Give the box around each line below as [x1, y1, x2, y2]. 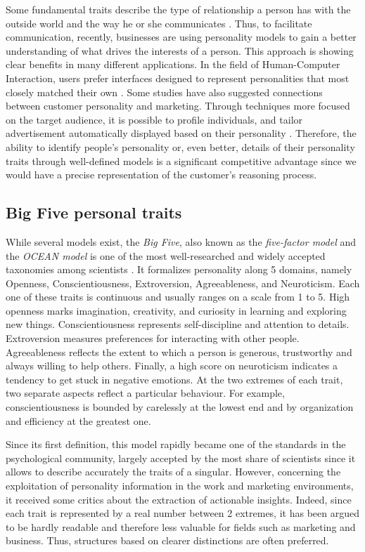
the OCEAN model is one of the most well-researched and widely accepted [6, 248, 326, 263]
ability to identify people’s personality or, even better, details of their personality [6, 139, 355, 154]
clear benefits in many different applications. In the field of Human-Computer [6, 57, 340, 72]
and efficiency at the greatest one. [6, 413, 151, 428]
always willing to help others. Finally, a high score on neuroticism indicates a [6, 358, 338, 373]
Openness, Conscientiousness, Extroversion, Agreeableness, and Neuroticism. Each [6, 275, 360, 290]
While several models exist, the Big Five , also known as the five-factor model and [6, 234, 356, 249]
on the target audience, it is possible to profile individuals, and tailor [6, 112, 303, 126]
